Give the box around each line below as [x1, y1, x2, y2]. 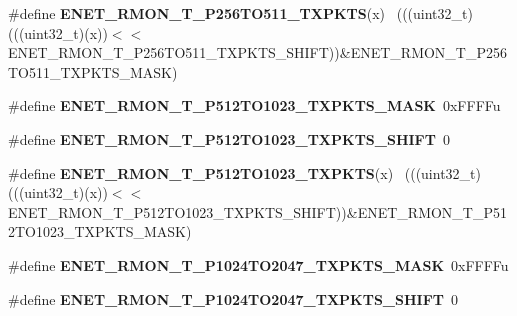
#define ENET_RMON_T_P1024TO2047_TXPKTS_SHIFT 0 [8, 288, 458, 309]
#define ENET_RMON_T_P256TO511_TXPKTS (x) [8, 3, 386, 23]
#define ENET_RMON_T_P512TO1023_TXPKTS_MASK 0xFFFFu [8, 95, 501, 116]
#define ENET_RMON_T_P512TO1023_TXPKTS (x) [8, 162, 394, 183]
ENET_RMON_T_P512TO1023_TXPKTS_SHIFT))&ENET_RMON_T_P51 [8, 201, 507, 222]
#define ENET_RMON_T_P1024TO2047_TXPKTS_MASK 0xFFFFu [8, 254, 509, 275]
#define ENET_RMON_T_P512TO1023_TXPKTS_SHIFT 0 [8, 128, 450, 149]
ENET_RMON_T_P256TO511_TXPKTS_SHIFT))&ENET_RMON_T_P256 [8, 42, 507, 63]
